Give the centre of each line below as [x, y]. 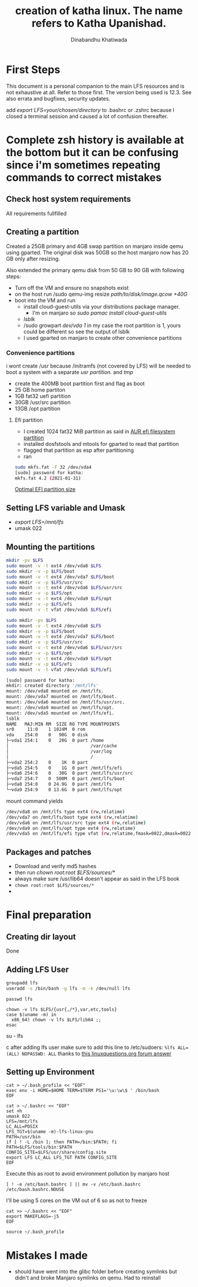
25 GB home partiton [40, 389]
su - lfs [15, 1035]
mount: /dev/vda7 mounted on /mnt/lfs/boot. [62, 697]
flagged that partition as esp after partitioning [79, 450]
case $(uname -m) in [32, 1014]
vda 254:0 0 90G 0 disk [47, 735]
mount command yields [35, 801]
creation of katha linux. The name [99, 11]
